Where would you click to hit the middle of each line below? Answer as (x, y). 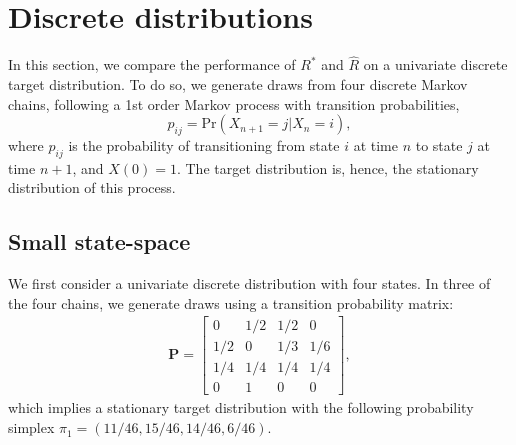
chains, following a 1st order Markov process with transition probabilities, (234, 103)
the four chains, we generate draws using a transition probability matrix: (231, 302)
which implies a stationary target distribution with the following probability (241, 407)
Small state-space (99, 241)
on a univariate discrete (435, 64)
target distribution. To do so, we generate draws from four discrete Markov (238, 83)
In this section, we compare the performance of (152, 64)
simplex (31, 427)
